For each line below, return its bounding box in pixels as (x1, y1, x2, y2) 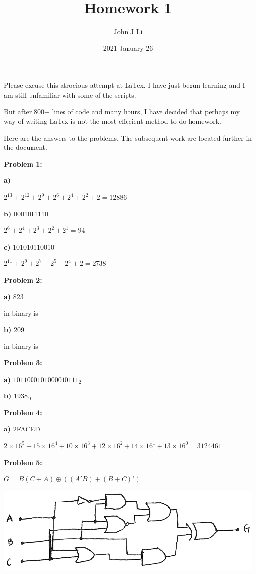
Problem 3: (4, 358, 42, 367)
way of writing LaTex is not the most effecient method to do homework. (4, 116, 221, 126)
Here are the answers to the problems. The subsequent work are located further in (4, 132, 252, 143)
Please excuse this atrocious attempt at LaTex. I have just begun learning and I (4, 80, 245, 90)
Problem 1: (4, 158, 42, 169)
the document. (4, 142, 47, 152)
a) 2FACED (4, 424, 40, 434)
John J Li (113, 26, 143, 36)
